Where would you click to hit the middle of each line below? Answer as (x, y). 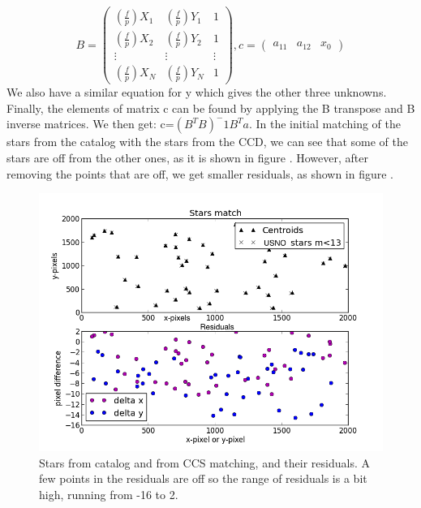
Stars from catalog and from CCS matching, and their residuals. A (205, 462)
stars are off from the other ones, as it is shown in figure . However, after (187, 157)
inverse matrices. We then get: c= (90, 124)
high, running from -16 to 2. (109, 494)
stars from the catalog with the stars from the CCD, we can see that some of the (207, 142)
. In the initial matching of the (325, 124)
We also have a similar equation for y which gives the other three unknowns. (197, 92)
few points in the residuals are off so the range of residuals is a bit (203, 478)
